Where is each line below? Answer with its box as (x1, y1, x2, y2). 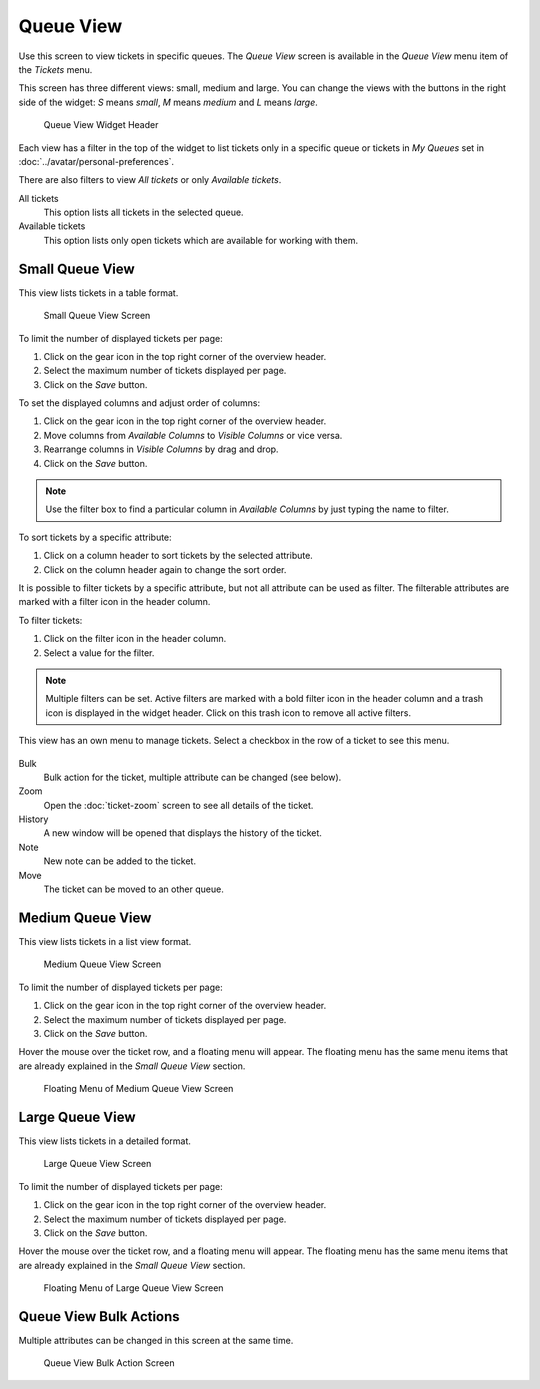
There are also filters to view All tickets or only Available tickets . (18, 174, 282, 186)
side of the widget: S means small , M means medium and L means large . (18, 96, 319, 108)
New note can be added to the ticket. (43, 855, 197, 867)
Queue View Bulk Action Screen (43, 1357, 175, 1369)
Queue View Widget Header (43, 119, 159, 131)
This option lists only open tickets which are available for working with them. (43, 234, 359, 246)
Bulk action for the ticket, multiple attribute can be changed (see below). (43, 771, 342, 783)
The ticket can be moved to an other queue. (43, 883, 224, 895)
